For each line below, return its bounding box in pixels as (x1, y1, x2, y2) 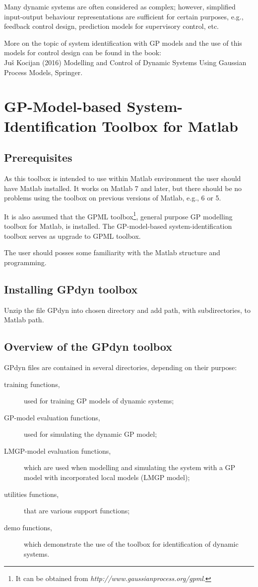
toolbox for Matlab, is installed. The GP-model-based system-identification (4, 220, 232, 231)
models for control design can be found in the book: (4, 47, 161, 58)
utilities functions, (4, 489, 59, 499)
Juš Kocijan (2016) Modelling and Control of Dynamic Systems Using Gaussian (4, 57, 247, 67)
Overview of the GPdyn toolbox (4, 339, 172, 354)
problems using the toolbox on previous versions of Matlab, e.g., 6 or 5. (4, 193, 221, 203)
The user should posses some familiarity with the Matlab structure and (4, 247, 220, 258)
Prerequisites (4, 150, 72, 165)
